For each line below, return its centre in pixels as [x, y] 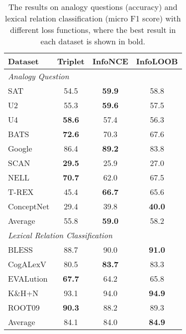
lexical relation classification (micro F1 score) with [93, 18]
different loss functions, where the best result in [93, 30]
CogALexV [27, 264]
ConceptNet [29, 206]
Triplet [71, 61]
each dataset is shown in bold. [93, 41]
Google [20, 148]
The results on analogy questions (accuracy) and [93, 7]
